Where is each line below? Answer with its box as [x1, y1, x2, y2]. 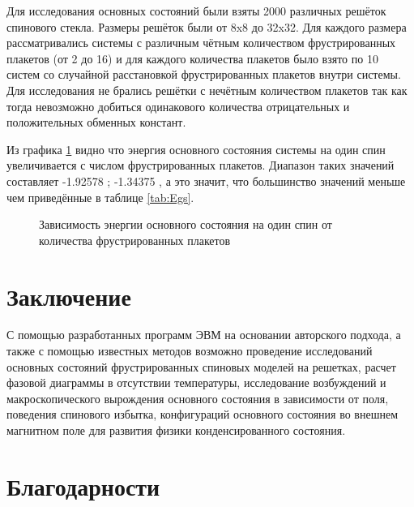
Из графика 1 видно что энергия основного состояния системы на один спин [6, 140, 386, 157]
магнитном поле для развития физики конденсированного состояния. [6, 422, 346, 438]
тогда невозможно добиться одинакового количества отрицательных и [6, 97, 350, 114]
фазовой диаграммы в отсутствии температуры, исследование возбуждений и [6, 374, 386, 391]
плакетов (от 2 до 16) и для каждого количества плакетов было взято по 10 [6, 49, 378, 67]
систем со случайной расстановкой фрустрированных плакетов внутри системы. [6, 66, 401, 83]
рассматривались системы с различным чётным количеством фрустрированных [6, 34, 396, 51]
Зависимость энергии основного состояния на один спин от [39, 216, 332, 233]
